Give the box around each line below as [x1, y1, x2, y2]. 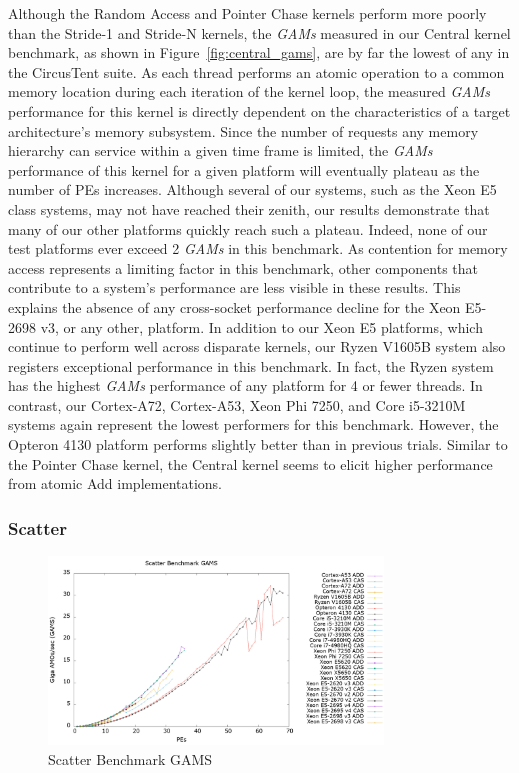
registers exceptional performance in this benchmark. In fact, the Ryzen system [8, 355, 494, 376]
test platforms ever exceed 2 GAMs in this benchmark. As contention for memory [8, 238, 508, 259]
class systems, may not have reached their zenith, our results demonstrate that [8, 198, 490, 219]
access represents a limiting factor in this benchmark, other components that [8, 257, 479, 278]
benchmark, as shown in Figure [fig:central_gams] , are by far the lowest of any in [8, 42, 510, 63]
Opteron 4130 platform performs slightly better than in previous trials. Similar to [8, 434, 508, 455]
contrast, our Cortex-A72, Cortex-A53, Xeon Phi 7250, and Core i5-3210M [8, 394, 466, 415]
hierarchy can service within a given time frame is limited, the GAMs [8, 140, 433, 161]
